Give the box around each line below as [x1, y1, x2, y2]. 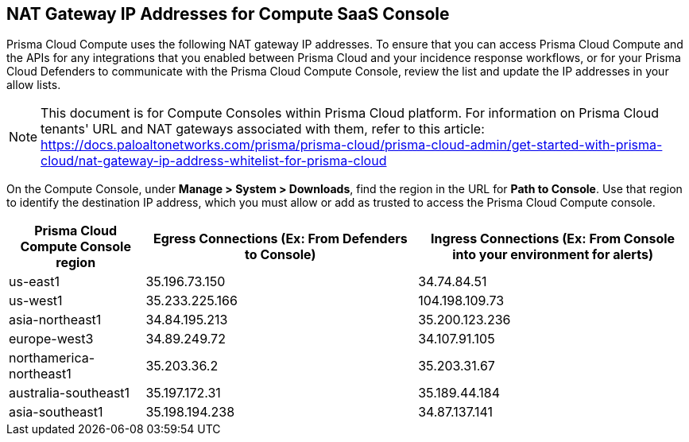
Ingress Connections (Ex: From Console [431, 231, 675, 247]
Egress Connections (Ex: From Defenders [153, 231, 408, 247]
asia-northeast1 [9, 312, 102, 328]
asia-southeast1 [9, 404, 103, 421]
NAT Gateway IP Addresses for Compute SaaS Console [6, 4, 450, 24]
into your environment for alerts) [452, 246, 653, 263]
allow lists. [6, 78, 61, 92]
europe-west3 [9, 331, 94, 347]
